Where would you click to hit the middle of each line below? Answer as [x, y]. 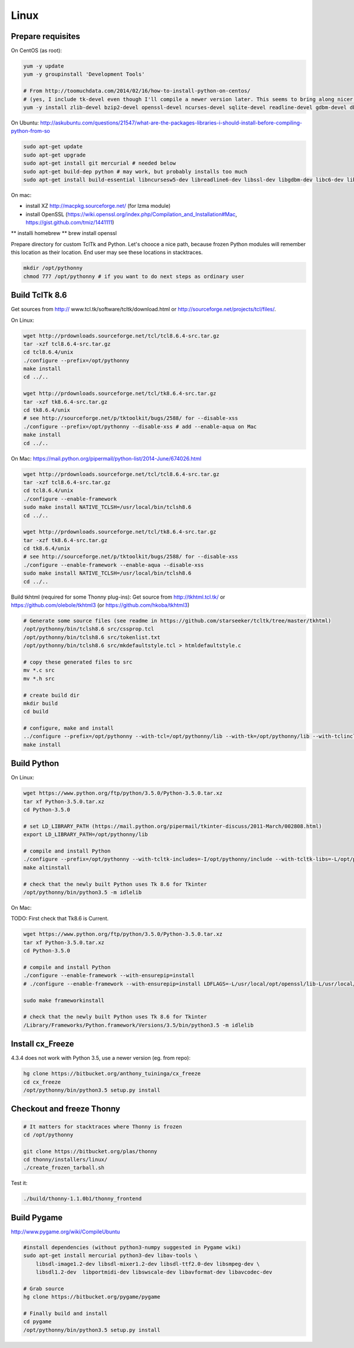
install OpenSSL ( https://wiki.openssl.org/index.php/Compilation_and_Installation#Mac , [131, 214]
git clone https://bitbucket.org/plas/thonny [90, 1151]
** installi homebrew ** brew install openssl [64, 233]
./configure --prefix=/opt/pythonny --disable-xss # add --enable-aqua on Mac [140, 426]
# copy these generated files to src [78, 662]
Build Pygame [37, 1217]
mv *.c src [39, 670]
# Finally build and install [65, 1313]
